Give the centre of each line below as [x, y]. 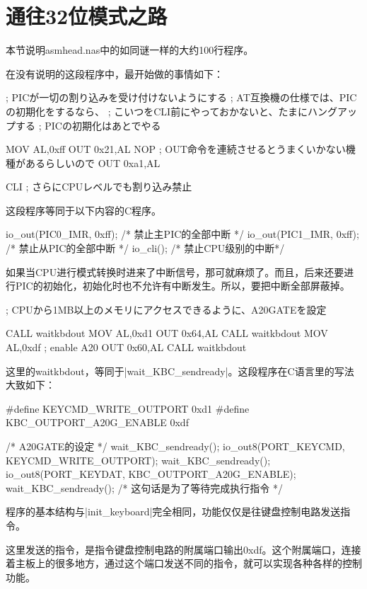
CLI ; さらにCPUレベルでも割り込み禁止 [99, 187]
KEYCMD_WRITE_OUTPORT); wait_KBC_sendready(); [138, 460]
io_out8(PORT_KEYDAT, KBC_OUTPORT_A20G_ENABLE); [151, 474]
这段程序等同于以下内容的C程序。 [84, 210]
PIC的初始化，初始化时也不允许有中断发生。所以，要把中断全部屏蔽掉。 [182, 286]
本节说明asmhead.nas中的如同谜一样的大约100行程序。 [130, 50]
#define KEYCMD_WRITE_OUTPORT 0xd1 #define [128, 408]
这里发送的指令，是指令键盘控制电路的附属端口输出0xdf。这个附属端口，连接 [183, 549]
